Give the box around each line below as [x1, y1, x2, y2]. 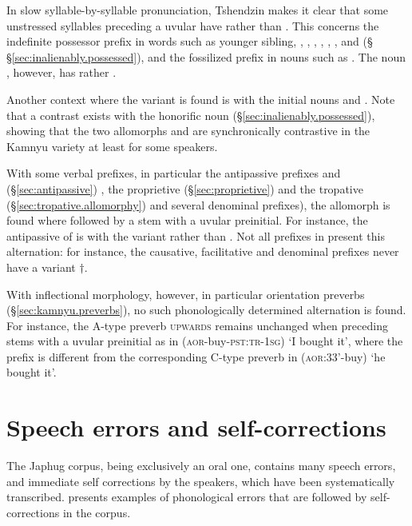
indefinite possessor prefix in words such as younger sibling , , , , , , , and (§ [6, 33, 373, 50]
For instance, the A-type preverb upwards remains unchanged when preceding [6, 317, 388, 333]
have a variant [6, 258, 76, 275]
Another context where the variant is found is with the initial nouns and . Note [6, 90, 395, 107]
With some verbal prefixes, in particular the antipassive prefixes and [6, 165, 341, 181]
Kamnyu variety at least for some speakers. [6, 137, 218, 154]
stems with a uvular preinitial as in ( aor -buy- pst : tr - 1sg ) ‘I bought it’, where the [6, 333, 403, 349]
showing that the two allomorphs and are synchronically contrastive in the [6, 122, 370, 139]
